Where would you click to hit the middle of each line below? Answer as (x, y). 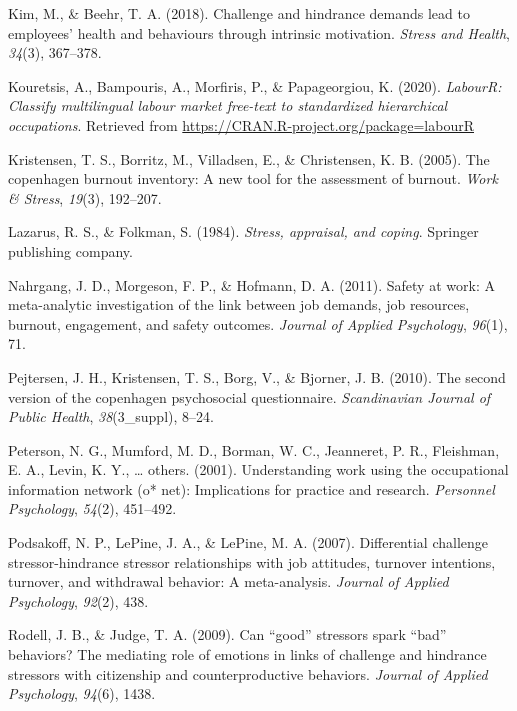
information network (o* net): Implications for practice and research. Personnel (251, 488)
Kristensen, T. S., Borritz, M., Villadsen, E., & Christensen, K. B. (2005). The (249, 158)
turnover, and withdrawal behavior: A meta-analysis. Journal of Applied (228, 581)
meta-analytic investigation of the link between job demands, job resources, (239, 304)
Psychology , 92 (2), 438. (78, 600)
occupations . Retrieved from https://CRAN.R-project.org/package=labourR (241, 124)
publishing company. (70, 250)
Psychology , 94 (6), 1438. (82, 693)
